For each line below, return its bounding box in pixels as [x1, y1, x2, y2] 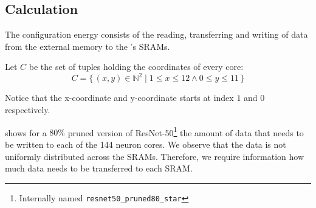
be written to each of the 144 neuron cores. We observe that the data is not [5, 137, 286, 150]
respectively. [5, 103, 50, 116]
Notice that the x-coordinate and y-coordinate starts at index [5, 91, 234, 104]
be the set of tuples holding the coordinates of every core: [29, 60, 244, 73]
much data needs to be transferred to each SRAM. [5, 162, 193, 175]
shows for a [5, 126, 47, 139]
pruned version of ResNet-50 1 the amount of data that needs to [67, 124, 304, 139]
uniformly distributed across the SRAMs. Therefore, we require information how [5, 150, 304, 162]
